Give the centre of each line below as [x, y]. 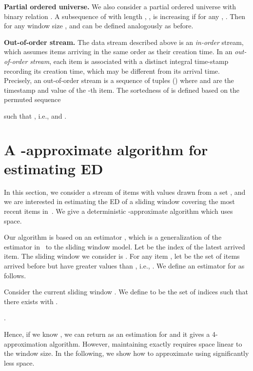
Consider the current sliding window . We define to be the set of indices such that [126, 292]
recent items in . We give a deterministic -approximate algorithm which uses [118, 211]
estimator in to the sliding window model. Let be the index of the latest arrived [125, 246]
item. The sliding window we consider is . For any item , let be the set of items [122, 256]
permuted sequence [32, 99]
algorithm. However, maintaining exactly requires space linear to [146, 343]
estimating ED [54, 168]
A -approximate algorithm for [106, 149]
